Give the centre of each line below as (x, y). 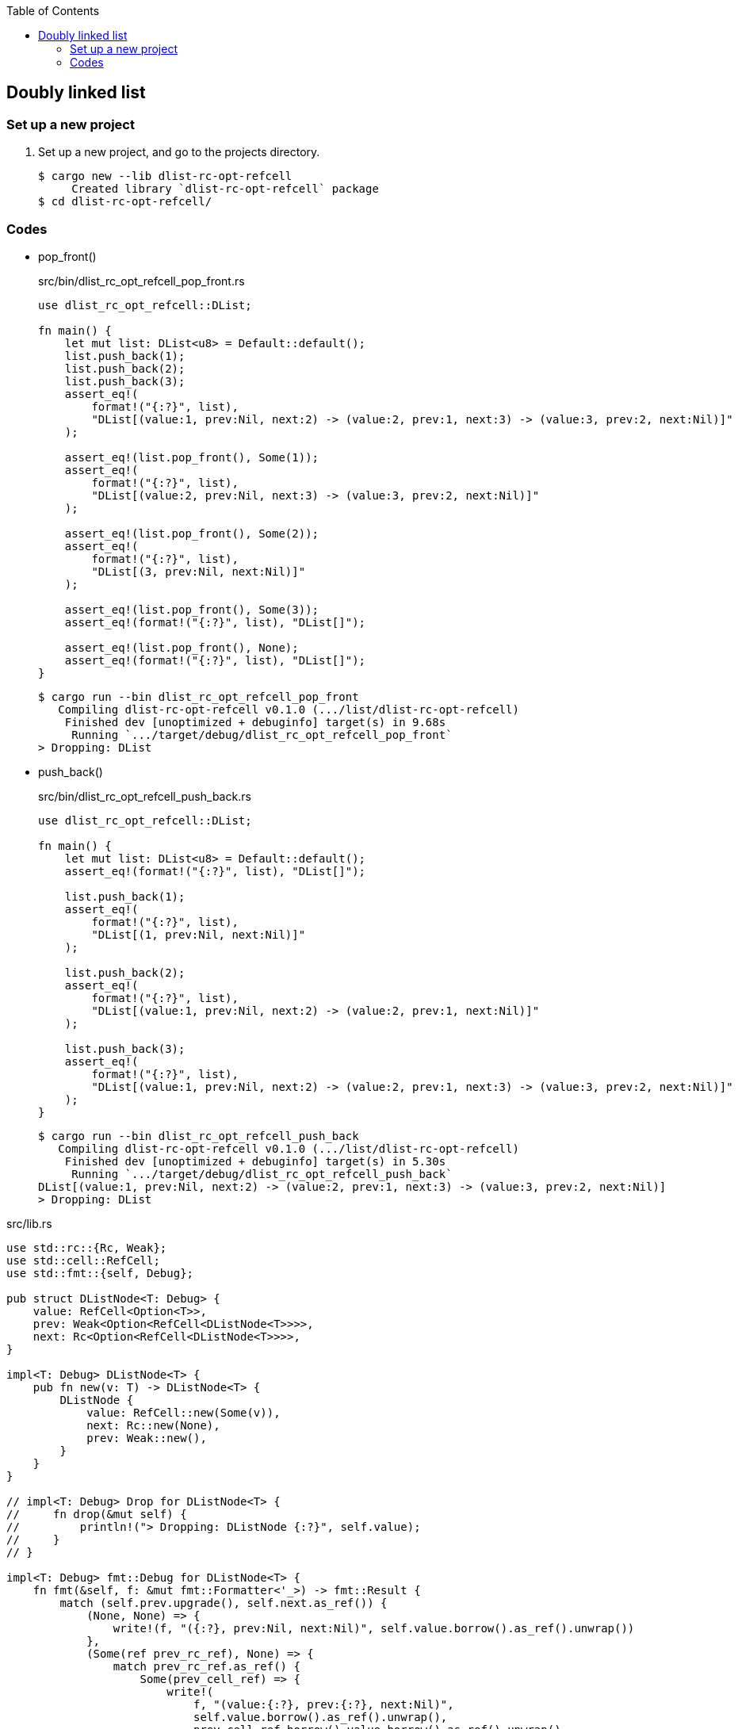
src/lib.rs (29, 1223)
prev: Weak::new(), (147, 1438)
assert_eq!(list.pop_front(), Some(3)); (192, 609)
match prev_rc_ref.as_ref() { (206, 1666)
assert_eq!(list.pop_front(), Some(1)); (192, 457)
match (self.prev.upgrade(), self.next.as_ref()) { (224, 1603)
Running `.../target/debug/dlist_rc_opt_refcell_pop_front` (262, 734)
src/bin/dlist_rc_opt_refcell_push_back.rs (145, 796)
